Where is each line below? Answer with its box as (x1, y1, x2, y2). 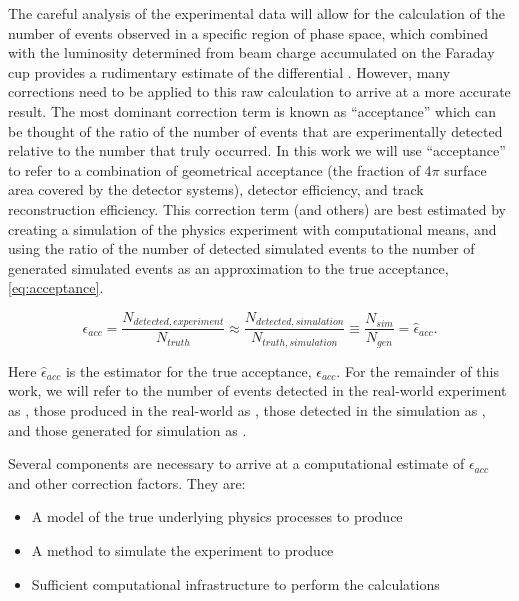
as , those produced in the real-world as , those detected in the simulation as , (8, 400, 486, 421)
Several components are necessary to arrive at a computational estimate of (8, 453, 465, 474)
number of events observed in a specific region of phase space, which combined (8, 22, 488, 43)
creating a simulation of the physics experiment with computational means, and (8, 218, 497, 239)
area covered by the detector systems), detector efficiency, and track (8, 179, 424, 200)
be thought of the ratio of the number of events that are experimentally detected (8, 120, 503, 141)
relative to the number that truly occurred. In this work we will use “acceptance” (8, 140, 506, 161)
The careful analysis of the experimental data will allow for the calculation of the (8, 3, 505, 23)
